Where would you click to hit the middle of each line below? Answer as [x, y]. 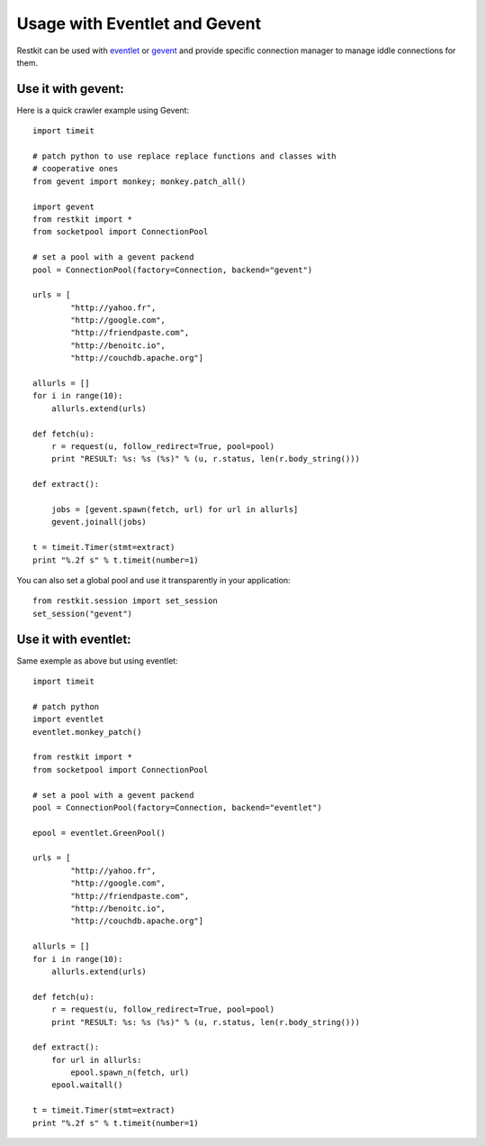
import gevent [63, 206]
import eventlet [68, 720]
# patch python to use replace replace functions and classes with [184, 156]
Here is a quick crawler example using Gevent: [103, 110]
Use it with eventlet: [74, 639]
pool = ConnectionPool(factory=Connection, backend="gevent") [173, 270]
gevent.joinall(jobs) [99, 522]
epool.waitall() [87, 1085]
